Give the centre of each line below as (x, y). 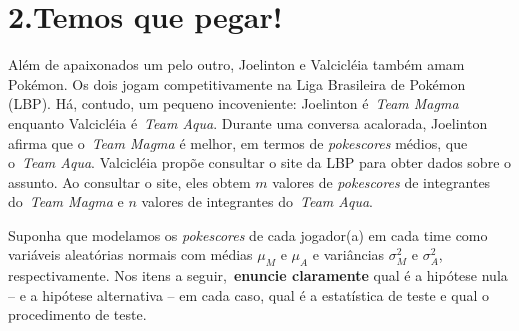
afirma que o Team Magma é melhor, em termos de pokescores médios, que (238, 142)
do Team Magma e (66, 201)
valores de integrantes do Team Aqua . (257, 201)
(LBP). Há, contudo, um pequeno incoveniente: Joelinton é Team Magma (233, 103)
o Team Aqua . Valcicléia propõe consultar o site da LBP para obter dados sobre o (260, 162)
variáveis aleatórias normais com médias (130, 254)
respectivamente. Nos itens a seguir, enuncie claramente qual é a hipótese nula (258, 275)
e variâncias (348, 254)
